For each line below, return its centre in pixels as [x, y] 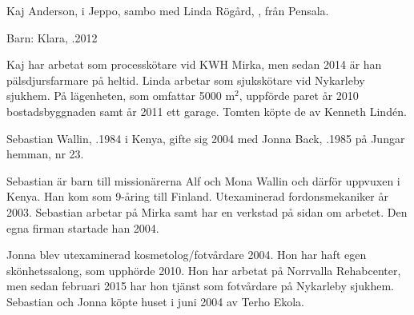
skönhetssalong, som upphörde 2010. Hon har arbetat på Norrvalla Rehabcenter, [204, 270]
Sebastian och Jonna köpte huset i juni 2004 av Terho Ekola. [155, 301]
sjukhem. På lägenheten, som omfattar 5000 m [121, 96]
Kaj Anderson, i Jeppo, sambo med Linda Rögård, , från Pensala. [168, 10]
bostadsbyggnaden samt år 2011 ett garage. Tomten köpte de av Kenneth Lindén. [207, 111]
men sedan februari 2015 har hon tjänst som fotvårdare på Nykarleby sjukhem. [200, 286]
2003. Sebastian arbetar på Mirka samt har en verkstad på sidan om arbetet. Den [207, 211]
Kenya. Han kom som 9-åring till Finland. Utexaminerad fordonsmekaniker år [197, 196]
